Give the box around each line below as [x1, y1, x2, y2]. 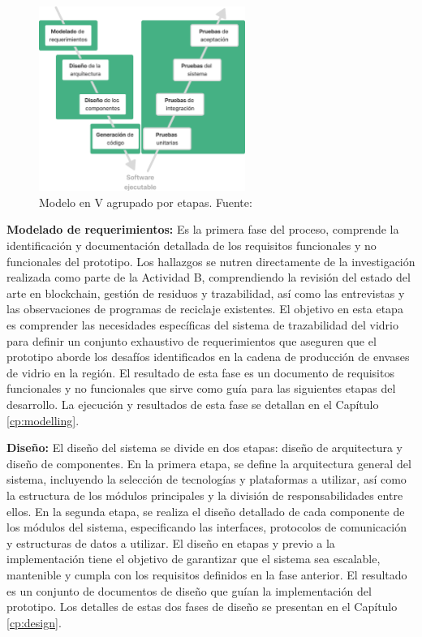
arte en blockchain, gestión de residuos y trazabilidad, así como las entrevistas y [6, 284, 405, 301]
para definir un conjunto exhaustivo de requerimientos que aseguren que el [6, 332, 377, 349]
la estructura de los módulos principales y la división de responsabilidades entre [6, 486, 403, 503]
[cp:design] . [6, 613, 62, 631]
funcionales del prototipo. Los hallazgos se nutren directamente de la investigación [6, 252, 416, 269]
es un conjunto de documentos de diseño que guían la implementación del [6, 582, 372, 599]
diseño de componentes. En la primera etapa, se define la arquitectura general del [6, 454, 411, 471]
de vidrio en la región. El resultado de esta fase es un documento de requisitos [6, 364, 394, 381]
